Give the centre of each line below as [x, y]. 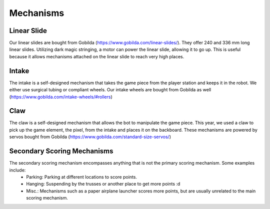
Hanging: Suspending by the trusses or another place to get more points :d [103, 184]
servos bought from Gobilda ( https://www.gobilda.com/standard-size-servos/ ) [90, 137]
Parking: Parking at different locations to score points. [82, 177]
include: [17, 170]
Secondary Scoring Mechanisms [61, 151]
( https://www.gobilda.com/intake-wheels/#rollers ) [61, 97]
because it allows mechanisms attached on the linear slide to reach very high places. [97, 56]
